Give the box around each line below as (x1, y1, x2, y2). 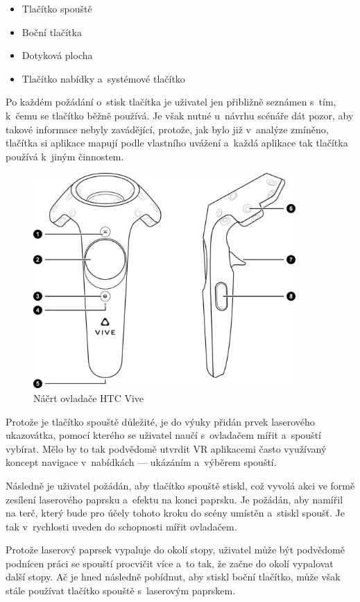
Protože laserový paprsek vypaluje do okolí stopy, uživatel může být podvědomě (6, 542, 345, 557)
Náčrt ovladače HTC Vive (33, 390, 144, 405)
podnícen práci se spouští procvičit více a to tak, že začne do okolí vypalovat (6, 555, 334, 570)
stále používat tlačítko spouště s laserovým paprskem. (6, 583, 236, 598)
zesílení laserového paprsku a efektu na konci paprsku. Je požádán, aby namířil (6, 492, 343, 506)
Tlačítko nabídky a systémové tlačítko (22, 71, 185, 85)
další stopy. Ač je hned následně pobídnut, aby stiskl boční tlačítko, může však (6, 569, 341, 584)
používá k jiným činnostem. (6, 149, 124, 163)
